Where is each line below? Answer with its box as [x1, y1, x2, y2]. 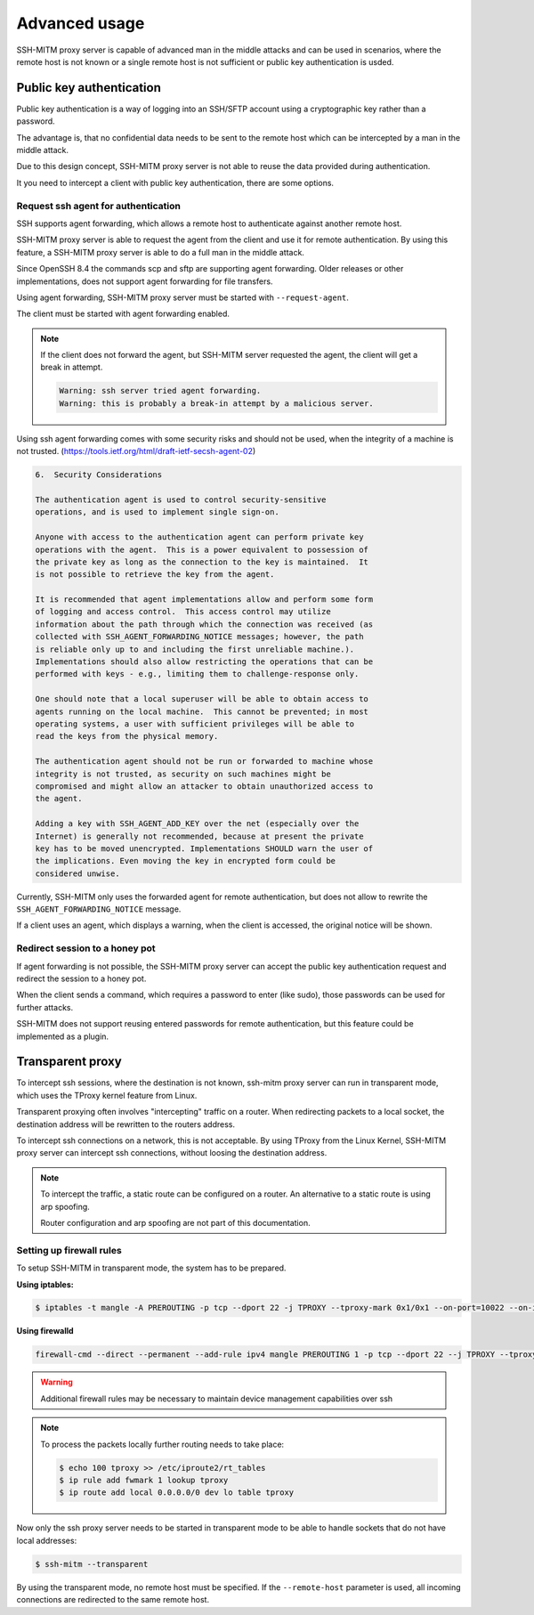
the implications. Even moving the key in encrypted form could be [35, 856, 336, 866]
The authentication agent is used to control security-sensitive [35, 494, 327, 505]
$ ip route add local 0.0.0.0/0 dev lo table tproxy [59, 1488, 295, 1497]
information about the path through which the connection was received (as [35, 619, 374, 629]
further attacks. [16, 1002, 74, 1012]
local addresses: [16, 1535, 77, 1546]
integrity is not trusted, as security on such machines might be [35, 768, 331, 779]
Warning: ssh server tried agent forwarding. [59, 385, 262, 396]
